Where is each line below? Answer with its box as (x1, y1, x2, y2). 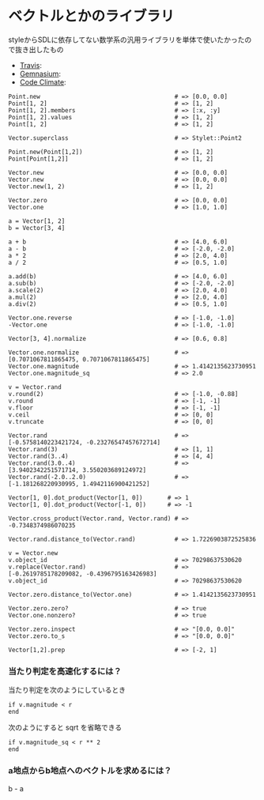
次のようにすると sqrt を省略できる (8, 723, 123, 732)
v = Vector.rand (8, 383, 62, 391)
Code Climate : (19, 77, 66, 87)
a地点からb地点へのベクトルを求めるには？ (8, 765, 172, 776)
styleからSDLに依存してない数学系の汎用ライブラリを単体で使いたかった (8, 35, 245, 44)
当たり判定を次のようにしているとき (8, 685, 126, 695)
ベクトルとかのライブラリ (8, 7, 175, 25)
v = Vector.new (8, 549, 58, 557)
